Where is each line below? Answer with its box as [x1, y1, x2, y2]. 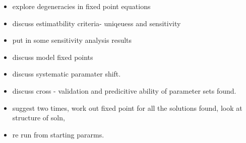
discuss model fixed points [12, 51, 93, 62]
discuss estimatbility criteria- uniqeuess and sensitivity [12, 18, 181, 28]
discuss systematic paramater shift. [12, 68, 121, 79]
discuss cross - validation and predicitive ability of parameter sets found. [12, 85, 236, 96]
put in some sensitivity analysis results [12, 35, 132, 45]
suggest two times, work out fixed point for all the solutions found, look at [12, 102, 242, 113]
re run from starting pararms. [12, 129, 104, 139]
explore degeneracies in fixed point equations [12, 1, 151, 11]
